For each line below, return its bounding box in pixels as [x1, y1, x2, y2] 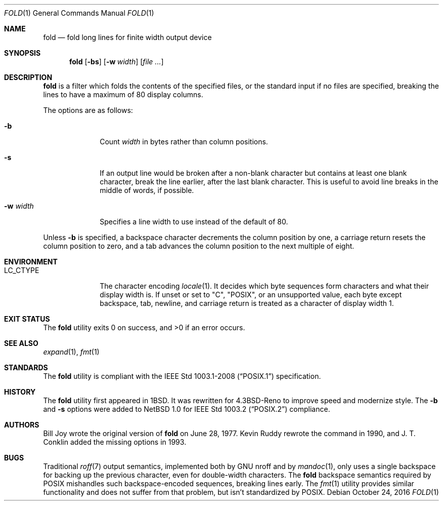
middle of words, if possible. [100, 186, 194, 195]
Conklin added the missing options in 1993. [43, 438, 187, 446]
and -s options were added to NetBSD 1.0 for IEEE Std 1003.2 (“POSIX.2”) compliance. [43, 405, 330, 413]
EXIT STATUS [4, 315, 50, 323]
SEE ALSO [4, 339, 38, 347]
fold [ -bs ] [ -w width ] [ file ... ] [69, 57, 164, 66]
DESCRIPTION [4, 73, 53, 82]
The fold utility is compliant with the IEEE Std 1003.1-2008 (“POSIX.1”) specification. [43, 372, 321, 380]
